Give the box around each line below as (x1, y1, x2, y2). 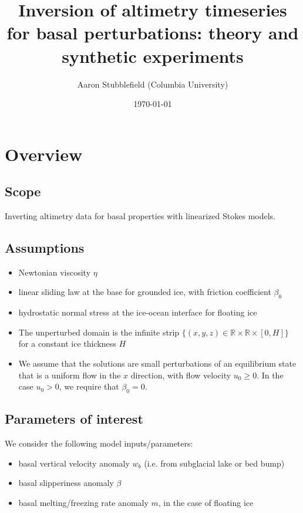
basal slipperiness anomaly (18, 477, 114, 489)
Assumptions (5, 239, 85, 257)
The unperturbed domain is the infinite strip (18, 326, 180, 338)
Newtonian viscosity (18, 266, 91, 278)
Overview (5, 142, 83, 166)
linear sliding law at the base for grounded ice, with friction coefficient (18, 286, 271, 298)
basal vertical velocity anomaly (18, 457, 130, 469)
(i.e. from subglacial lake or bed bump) (144, 457, 285, 469)
